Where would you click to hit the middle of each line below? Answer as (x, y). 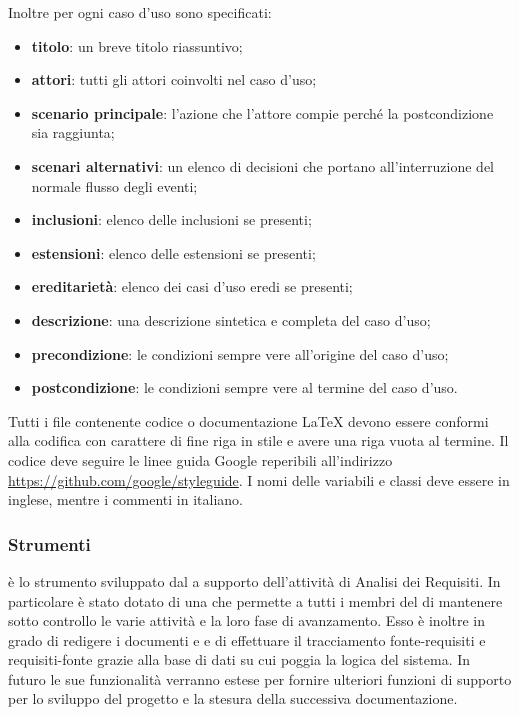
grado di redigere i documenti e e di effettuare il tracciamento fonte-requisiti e (247, 639)
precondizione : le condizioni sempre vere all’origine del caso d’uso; (240, 353)
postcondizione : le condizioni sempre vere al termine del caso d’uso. (244, 387)
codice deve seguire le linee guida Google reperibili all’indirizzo (200, 459)
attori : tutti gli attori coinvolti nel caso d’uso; (174, 79)
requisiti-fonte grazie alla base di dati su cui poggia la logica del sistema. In (239, 659)
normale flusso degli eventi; (114, 185)
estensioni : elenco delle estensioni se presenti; (173, 252)
